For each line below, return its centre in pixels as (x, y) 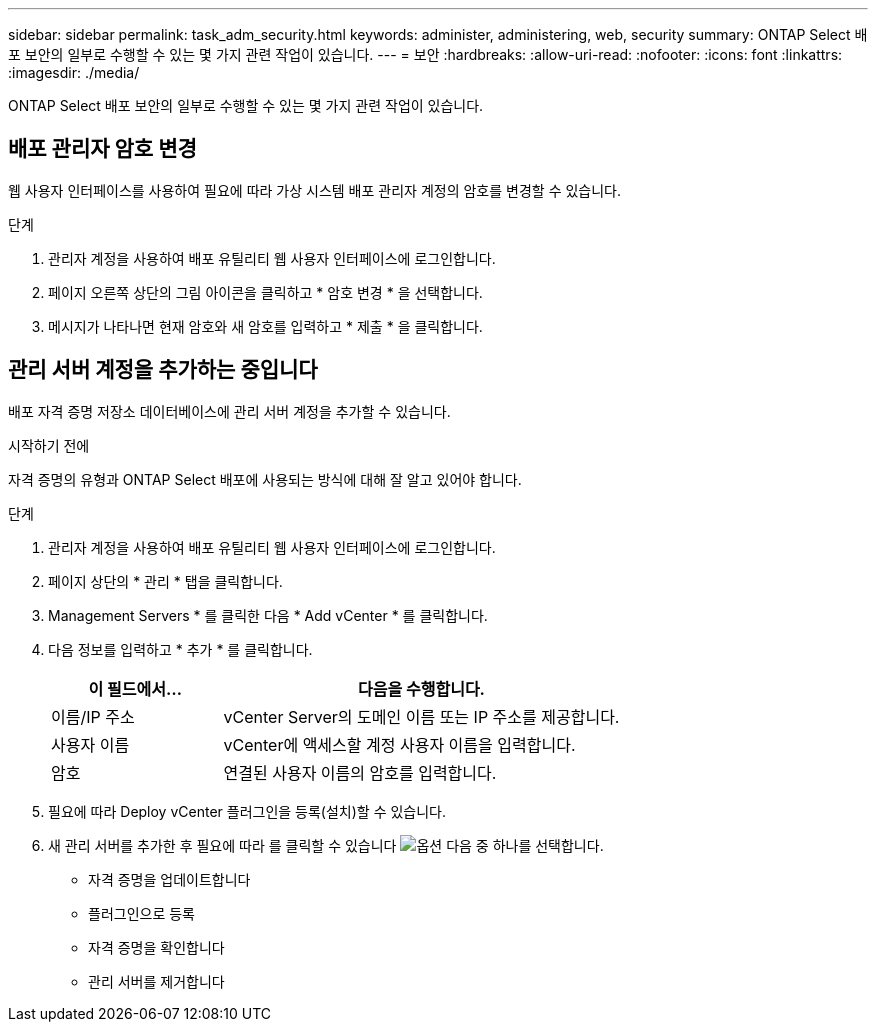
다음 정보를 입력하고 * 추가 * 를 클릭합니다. (180, 649)
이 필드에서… (135, 688)
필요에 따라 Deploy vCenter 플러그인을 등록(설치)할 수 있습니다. (247, 811)
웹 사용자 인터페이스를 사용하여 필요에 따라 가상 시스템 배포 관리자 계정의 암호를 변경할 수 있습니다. (314, 190)
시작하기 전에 (49, 445)
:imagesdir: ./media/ (74, 72)
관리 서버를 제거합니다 (156, 981)
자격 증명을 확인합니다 (156, 947)
